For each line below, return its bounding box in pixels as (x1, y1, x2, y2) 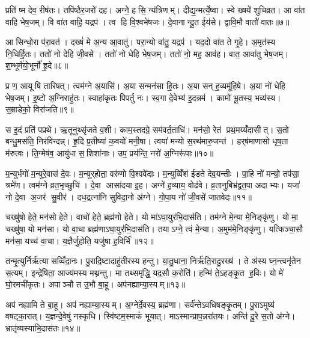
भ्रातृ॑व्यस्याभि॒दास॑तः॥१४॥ (5, 322, 81, 334)
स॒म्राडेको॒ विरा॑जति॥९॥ (5, 103, 74, 115)
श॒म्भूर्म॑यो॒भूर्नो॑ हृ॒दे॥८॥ (5, 59, 68, 72)
